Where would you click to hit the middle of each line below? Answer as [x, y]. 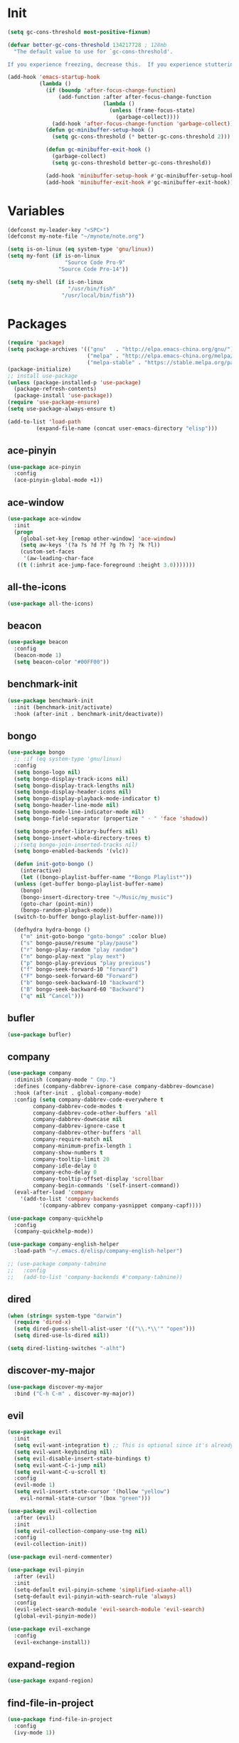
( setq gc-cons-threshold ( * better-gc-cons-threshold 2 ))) [142, 137]
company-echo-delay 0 [65, 1172]
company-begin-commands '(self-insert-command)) [106, 1186]
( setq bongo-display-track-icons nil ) [71, 779]
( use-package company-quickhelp [55, 1218]
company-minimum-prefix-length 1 [83, 1146]
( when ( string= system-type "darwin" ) [65, 1316]
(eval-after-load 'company [54, 1192]
